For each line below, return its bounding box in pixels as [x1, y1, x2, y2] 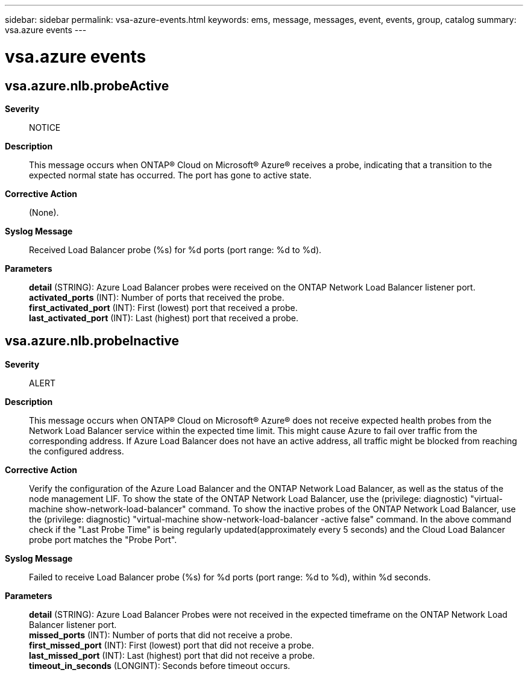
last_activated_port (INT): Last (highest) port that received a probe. [29, 312, 299, 323]
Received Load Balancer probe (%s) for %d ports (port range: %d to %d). [29, 244, 322, 255]
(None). [29, 207, 59, 218]
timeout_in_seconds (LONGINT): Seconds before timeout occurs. [29, 660, 291, 671]
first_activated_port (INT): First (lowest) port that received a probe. [29, 302, 298, 313]
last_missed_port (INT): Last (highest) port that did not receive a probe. [29, 650, 315, 661]
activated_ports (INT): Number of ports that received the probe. [29, 292, 284, 303]
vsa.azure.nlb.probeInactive [5, 333, 179, 349]
